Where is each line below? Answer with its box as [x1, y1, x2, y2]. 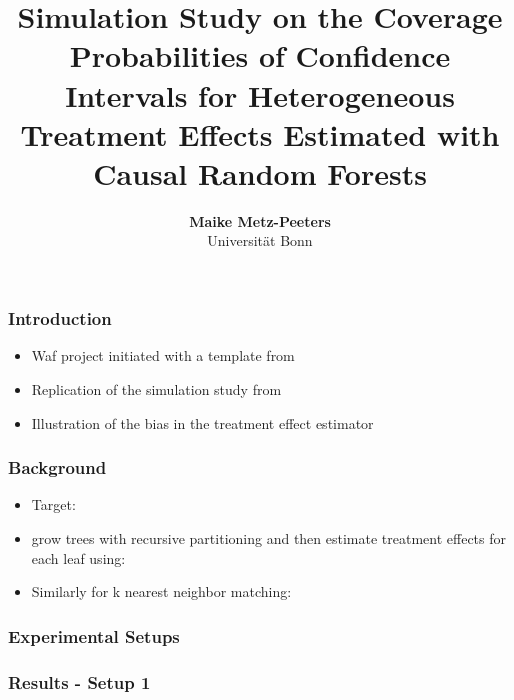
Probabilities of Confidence [69, 35, 451, 76]
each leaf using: [31, 547, 126, 568]
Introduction [8, 306, 112, 331]
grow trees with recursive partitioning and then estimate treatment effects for [31, 527, 507, 548]
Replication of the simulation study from [31, 378, 282, 399]
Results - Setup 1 [8, 669, 151, 694]
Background [8, 455, 107, 480]
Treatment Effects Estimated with [20, 113, 500, 154]
